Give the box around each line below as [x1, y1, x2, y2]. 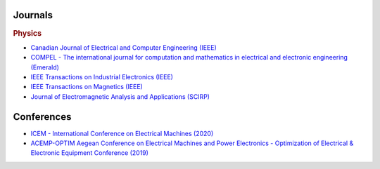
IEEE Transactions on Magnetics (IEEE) [30, 83, 144, 91]
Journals [13, 9, 53, 21]
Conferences [13, 111, 72, 123]
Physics [13, 28, 42, 38]
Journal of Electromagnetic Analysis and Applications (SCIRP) [30, 92, 210, 101]
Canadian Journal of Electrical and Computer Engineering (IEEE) [30, 43, 217, 52]
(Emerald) [30, 63, 60, 72]
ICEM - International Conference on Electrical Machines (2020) [30, 129, 214, 137]
